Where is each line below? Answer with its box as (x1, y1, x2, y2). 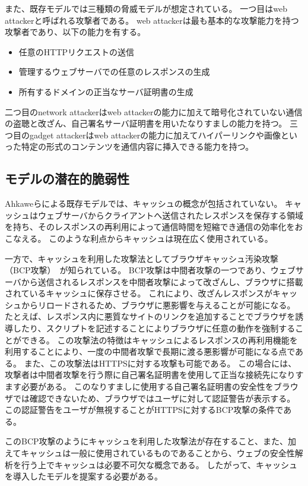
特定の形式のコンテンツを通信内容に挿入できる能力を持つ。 (21, 140, 254, 153)
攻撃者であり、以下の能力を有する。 (5, 26, 146, 38)
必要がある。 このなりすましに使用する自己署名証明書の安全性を (21, 380, 274, 393)
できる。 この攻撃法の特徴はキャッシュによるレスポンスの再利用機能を (21, 333, 298, 346)
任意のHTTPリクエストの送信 (18, 45, 135, 58)
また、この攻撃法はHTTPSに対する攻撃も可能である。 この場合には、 (24, 356, 297, 369)
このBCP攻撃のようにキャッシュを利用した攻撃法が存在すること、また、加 (5, 435, 296, 447)
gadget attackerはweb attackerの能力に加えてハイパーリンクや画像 (29, 128, 281, 141)
